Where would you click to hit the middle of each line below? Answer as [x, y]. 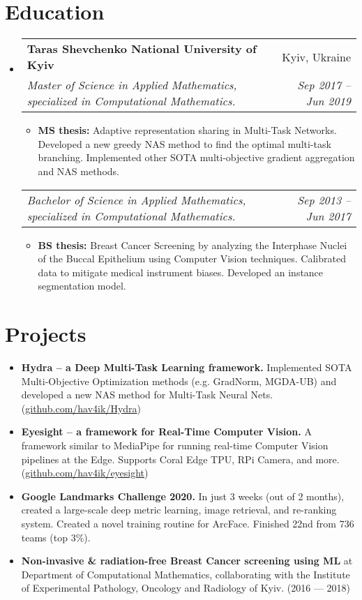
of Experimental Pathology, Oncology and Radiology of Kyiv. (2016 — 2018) [186, 588]
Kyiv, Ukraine [316, 57]
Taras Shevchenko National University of [142, 49]
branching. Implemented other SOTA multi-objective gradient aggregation [196, 157]
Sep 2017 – [324, 85]
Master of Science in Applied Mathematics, [132, 85]
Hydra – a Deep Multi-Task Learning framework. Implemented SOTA [187, 367]
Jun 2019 [328, 101]
